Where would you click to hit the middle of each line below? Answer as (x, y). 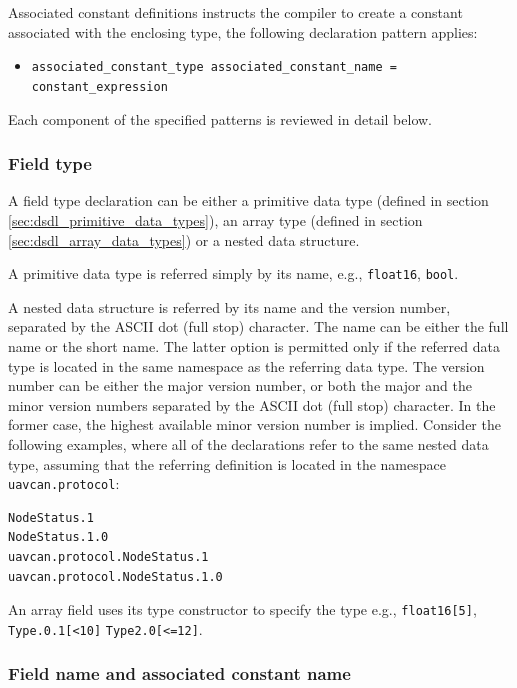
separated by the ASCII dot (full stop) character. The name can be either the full (258, 326)
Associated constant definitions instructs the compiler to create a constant (235, 12)
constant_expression (99, 86)
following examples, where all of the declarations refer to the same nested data (248, 443)
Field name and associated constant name (179, 673)
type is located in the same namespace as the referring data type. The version (246, 365)
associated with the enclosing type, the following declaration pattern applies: (243, 31)
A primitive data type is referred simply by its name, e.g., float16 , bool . (233, 273)
